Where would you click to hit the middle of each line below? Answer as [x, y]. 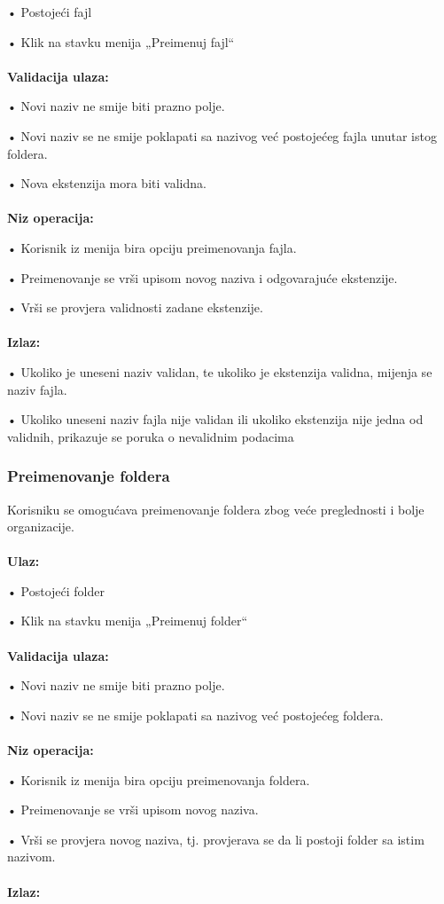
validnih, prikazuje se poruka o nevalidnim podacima [151, 436]
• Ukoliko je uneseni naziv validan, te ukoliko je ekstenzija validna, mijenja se [220, 371]
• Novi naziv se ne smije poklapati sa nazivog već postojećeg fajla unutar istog [222, 135]
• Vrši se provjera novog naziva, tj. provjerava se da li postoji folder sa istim [216, 839]
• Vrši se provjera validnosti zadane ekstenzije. [135, 307]
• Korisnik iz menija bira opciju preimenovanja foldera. [159, 779]
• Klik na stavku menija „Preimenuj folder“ [128, 621]
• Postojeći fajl [50, 12]
